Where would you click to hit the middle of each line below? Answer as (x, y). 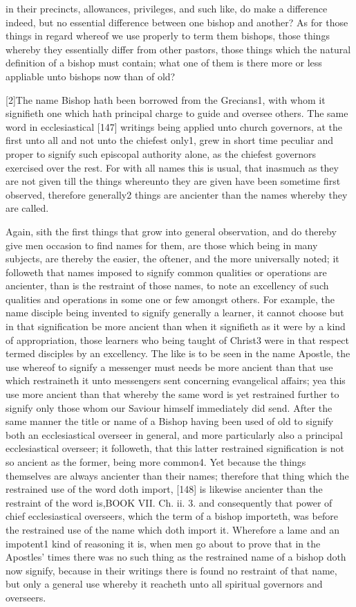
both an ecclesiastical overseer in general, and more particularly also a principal (174, 434)
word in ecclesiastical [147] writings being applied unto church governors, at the (174, 126)
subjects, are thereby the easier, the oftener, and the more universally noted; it (172, 259)
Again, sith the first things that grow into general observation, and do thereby (171, 231)
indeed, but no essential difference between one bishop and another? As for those (177, 22)
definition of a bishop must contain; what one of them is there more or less (164, 63)
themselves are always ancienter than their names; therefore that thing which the (177, 475)
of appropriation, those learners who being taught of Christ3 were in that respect (177, 339)
